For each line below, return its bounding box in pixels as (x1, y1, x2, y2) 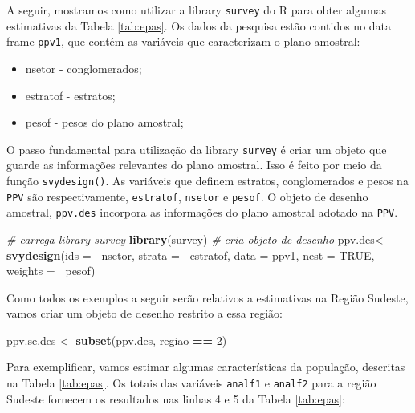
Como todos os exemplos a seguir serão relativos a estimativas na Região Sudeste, (6, 289, 409, 306)
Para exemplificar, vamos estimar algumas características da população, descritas (6, 358, 405, 375)
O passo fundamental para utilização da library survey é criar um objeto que (6, 140, 387, 157)
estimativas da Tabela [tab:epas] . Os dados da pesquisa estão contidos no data (6, 17, 392, 34)
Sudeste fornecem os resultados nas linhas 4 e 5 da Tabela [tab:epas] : (6, 390, 345, 407)
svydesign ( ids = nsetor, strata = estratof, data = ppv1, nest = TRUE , (6, 246, 375, 263)
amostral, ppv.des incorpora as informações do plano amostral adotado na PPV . (6, 204, 398, 221)
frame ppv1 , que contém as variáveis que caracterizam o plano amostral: (6, 33, 360, 50)
